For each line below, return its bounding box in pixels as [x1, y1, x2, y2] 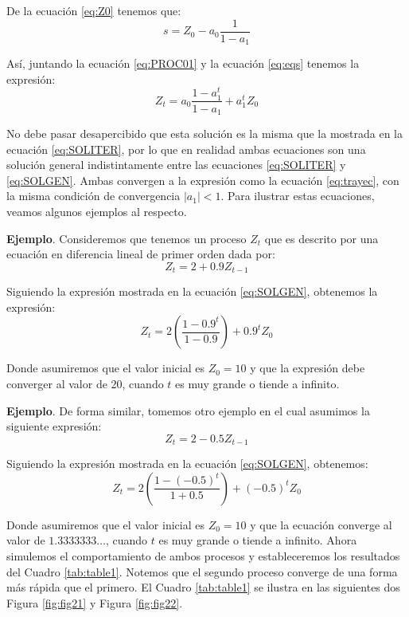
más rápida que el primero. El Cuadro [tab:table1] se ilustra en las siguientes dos [6, 579, 400, 595]
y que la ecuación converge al [250, 516, 392, 533]
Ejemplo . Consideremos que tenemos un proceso [6, 230, 247, 246]
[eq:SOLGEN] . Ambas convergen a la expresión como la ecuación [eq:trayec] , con [6, 171, 399, 188]
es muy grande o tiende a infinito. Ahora [158, 532, 357, 548]
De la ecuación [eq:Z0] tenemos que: [6, 2, 181, 18]
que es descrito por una [264, 230, 379, 246]
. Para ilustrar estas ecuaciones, [220, 187, 375, 204]
